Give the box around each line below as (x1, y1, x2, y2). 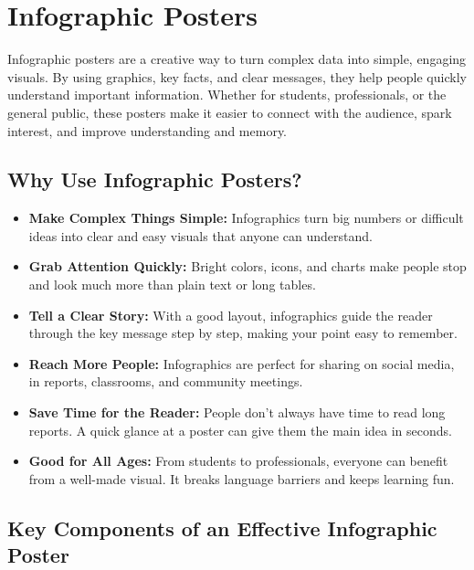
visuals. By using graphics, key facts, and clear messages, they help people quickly (7, 67, 467, 86)
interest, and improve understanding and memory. (7, 121, 288, 140)
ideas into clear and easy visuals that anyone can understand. (28, 226, 373, 245)
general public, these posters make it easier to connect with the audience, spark (7, 102, 452, 121)
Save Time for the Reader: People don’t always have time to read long (28, 403, 446, 422)
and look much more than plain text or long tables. (28, 275, 316, 294)
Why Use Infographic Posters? (7, 165, 302, 194)
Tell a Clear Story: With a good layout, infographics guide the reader (28, 305, 433, 324)
